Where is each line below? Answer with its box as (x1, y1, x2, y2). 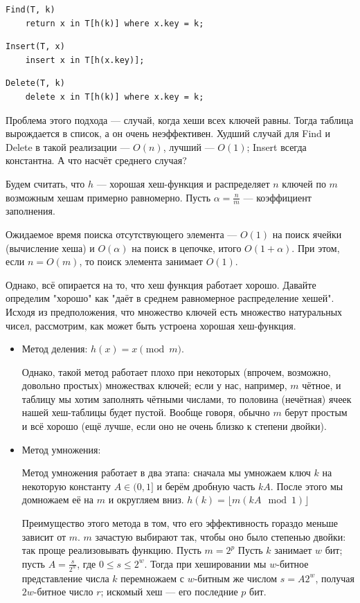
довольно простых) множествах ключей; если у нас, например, (21, 378, 287, 393)
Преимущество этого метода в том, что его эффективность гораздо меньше (21, 516, 339, 530)
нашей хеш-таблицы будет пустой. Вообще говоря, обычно (21, 405, 270, 420)
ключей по (282, 176, 326, 190)
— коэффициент (243, 190, 312, 204)
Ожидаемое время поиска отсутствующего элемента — (6, 226, 237, 241)
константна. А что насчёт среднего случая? (6, 153, 187, 168)
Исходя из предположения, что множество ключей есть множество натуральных (6, 304, 343, 318)
